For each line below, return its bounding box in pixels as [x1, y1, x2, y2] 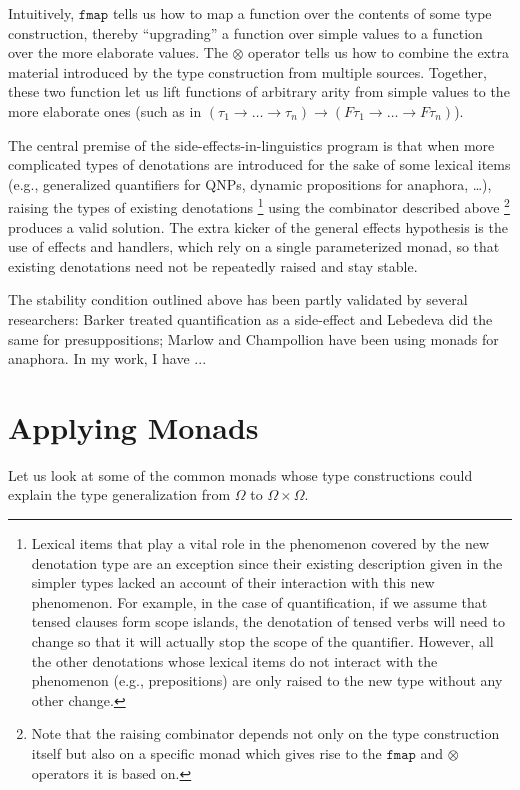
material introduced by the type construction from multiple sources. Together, [8, 61, 487, 82]
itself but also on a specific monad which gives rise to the [31, 743, 382, 763]
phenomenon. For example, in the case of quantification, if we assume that [31, 591, 488, 612]
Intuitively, [8, 3, 75, 23]
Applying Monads [8, 406, 259, 447]
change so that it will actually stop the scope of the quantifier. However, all [31, 631, 494, 652]
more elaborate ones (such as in [8, 100, 202, 121]
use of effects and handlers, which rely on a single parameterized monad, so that [8, 236, 500, 257]
